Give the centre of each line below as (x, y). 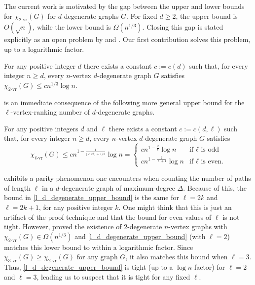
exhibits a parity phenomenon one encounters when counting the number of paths (127, 178)
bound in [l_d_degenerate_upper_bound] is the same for (92, 197)
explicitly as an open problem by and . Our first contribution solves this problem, (127, 39)
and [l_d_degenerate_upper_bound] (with (140, 236)
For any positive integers (41, 128)
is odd (210, 150)
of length (18, 187)
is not (231, 217)
